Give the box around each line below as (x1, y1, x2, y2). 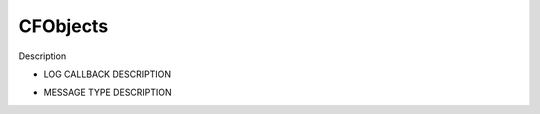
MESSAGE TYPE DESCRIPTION (43, 86, 172, 99)
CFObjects (18, 15, 109, 37)
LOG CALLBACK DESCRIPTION (43, 68, 172, 80)
